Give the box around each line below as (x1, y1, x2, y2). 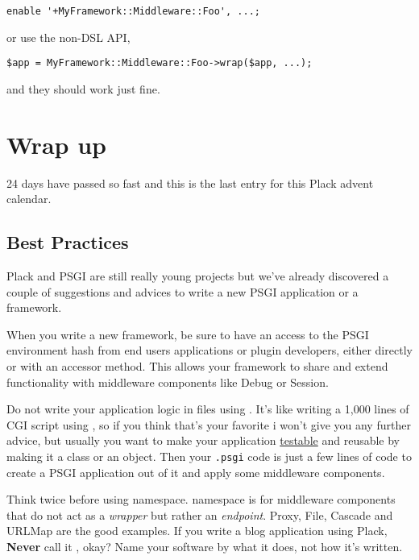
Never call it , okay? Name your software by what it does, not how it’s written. (6, 537, 403, 554)
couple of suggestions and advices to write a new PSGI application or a (6, 283, 359, 300)
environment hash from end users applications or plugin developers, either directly (6, 342, 413, 359)
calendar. (6, 190, 52, 207)
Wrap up (6, 127, 106, 160)
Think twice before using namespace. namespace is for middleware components (6, 491, 396, 508)
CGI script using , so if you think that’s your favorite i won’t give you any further (6, 416, 411, 433)
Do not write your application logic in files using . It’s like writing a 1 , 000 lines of (6, 400, 409, 417)
